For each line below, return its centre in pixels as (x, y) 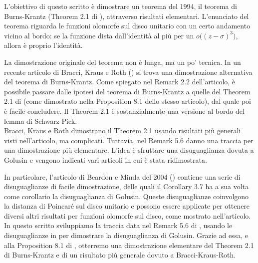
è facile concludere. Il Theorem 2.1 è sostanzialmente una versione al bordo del (124, 111)
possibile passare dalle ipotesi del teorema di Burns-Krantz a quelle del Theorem (127, 91)
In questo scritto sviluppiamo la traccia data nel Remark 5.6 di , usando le (118, 225)
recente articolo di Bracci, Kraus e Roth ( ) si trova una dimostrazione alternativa (128, 72)
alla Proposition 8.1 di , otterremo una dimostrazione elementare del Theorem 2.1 (129, 245)
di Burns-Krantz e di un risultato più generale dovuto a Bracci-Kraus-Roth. (120, 255)
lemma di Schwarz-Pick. (41, 121)
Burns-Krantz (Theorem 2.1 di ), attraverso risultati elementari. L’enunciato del (127, 16)
